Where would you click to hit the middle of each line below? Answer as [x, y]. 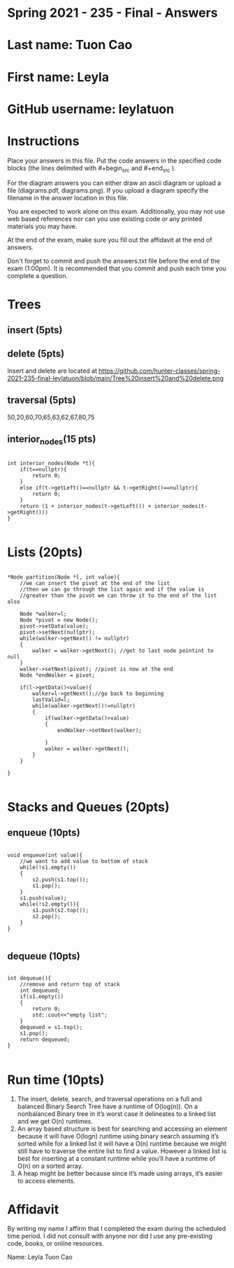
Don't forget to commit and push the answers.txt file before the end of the [114, 261]
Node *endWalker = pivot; [58, 675]
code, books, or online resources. [56, 1243]
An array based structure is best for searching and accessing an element [122, 1129]
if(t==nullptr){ [44, 469]
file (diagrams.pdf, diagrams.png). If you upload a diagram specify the [108, 191]
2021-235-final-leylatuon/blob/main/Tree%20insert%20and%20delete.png [116, 378]
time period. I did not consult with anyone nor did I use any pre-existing [110, 1236]
